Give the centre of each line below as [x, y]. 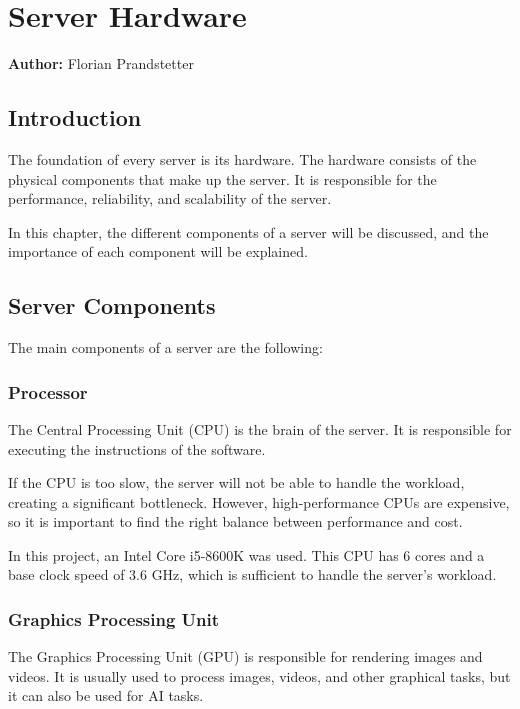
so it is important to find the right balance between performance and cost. [235, 521]
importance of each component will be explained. [158, 251]
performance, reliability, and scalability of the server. [170, 198]
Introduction [75, 117]
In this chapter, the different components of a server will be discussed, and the [248, 231]
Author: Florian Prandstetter [101, 63]
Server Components [112, 305]
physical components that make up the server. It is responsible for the [222, 178]
